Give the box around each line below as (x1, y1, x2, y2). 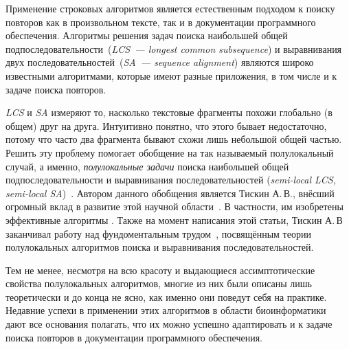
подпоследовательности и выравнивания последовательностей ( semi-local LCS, (5, 172, 336, 187)
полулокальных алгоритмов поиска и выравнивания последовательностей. (5, 240, 314, 254)
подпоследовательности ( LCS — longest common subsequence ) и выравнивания (5, 41, 342, 56)
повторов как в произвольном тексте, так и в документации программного (5, 14, 316, 29)
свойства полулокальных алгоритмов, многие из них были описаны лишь (5, 276, 312, 291)
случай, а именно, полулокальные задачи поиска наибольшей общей (5, 159, 289, 173)
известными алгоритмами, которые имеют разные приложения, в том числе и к (5, 68, 337, 82)
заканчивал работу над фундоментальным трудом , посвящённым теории (5, 226, 311, 240)
